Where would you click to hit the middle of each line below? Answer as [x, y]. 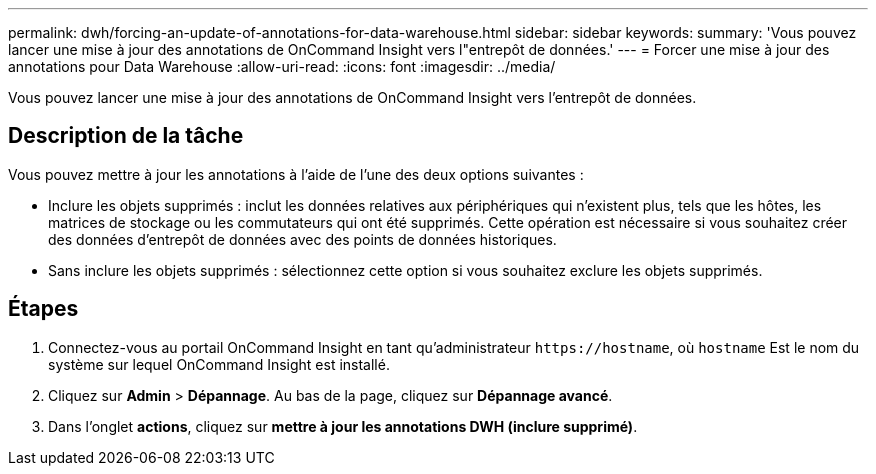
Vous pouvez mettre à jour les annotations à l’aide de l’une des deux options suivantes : [296, 174]
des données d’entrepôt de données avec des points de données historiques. [302, 239]
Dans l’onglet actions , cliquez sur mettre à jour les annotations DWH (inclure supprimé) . [343, 426]
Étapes [43, 309]
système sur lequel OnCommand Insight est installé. [219, 364]
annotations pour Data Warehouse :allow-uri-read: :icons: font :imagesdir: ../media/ [282, 66]
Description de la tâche [126, 136]
